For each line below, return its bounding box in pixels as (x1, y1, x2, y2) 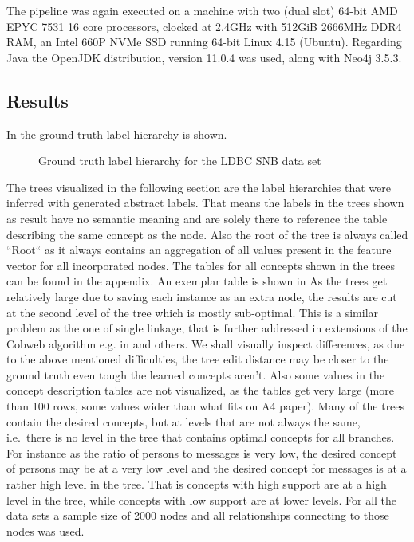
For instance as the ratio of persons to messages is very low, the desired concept (6, 444, 397, 461)
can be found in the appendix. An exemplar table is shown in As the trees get (6, 273, 388, 289)
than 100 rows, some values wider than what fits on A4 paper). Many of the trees (6, 398, 405, 414)
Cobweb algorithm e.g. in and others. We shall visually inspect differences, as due (6, 335, 405, 352)
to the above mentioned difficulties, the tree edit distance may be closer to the (6, 351, 389, 367)
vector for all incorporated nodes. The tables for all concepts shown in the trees (6, 257, 396, 273)
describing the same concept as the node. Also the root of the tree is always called (6, 226, 408, 242)
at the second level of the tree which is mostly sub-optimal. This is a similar (6, 304, 379, 320)
